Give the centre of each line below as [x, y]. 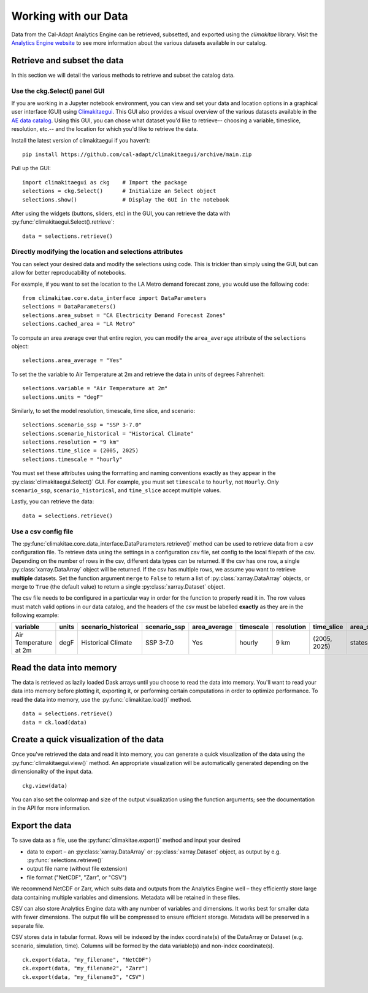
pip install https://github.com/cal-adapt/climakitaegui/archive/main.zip [137, 154]
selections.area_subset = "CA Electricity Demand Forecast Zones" [124, 315]
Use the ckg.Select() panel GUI [58, 91]
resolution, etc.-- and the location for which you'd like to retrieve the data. [105, 129]
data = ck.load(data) [55, 722]
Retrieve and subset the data [67, 61]
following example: [35, 615]
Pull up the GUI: [31, 168]
